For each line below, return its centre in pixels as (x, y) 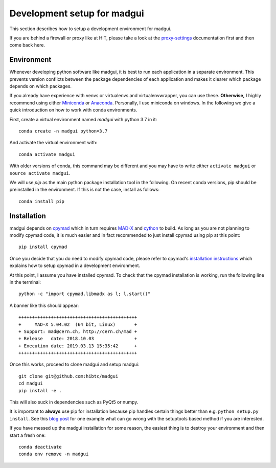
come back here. (27, 45)
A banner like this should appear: (44, 305)
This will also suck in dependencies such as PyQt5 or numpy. (74, 402)
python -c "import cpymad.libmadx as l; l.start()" (85, 294)
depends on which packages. (40, 86)
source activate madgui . (40, 173)
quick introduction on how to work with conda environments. (73, 110)
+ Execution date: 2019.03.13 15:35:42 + (78, 346)
